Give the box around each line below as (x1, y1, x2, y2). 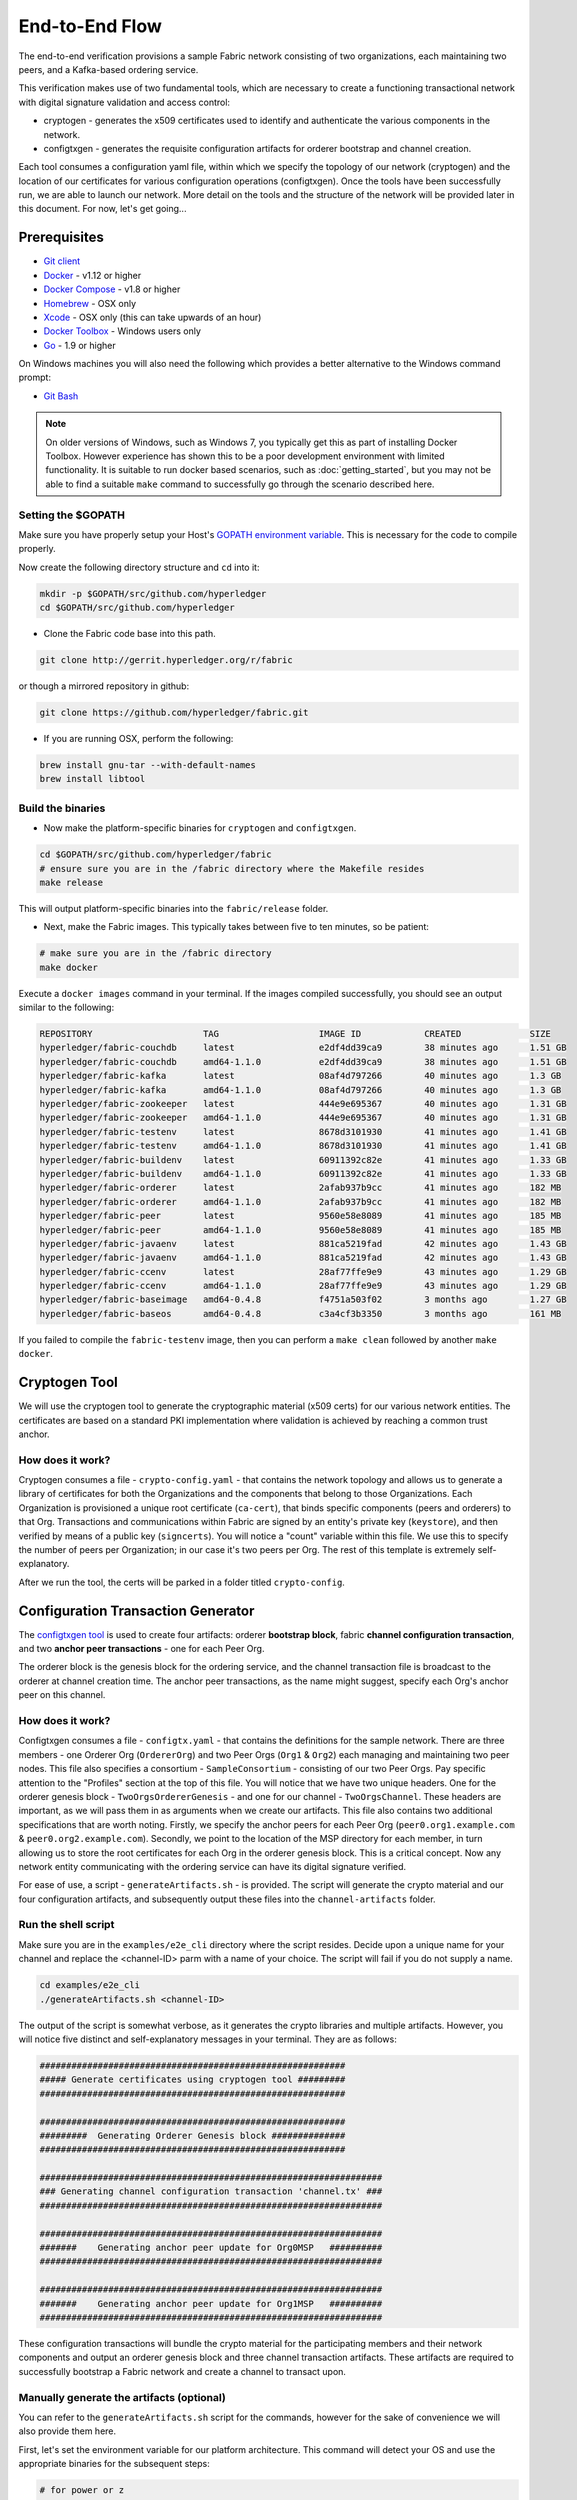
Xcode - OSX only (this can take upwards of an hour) (43, 311, 262, 323)
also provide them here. (18, 2425, 117, 2437)
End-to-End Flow (18, 15, 162, 37)
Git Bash (43, 390, 79, 402)
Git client (43, 255, 81, 267)
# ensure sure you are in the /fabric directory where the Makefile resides (39, 863, 425, 874)
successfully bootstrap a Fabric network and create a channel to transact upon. (18, 2365, 347, 2377)
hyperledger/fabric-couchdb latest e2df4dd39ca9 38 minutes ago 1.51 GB (39, 1042, 567, 1054)
